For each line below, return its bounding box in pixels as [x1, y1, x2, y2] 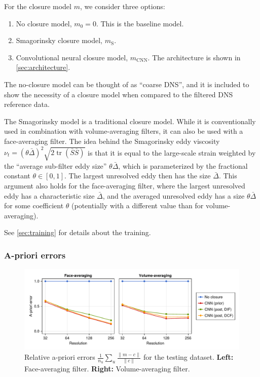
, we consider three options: [80, 1, 165, 11]
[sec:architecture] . [16, 62, 70, 72]
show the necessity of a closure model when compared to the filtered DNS [4, 89, 233, 99]
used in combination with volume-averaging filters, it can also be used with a [4, 126, 243, 136]
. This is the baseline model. [96, 18, 184, 28]
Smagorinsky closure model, [16, 35, 102, 46]
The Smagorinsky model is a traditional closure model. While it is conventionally [4, 116, 256, 126]
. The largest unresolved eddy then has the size [64, 170, 211, 181]
